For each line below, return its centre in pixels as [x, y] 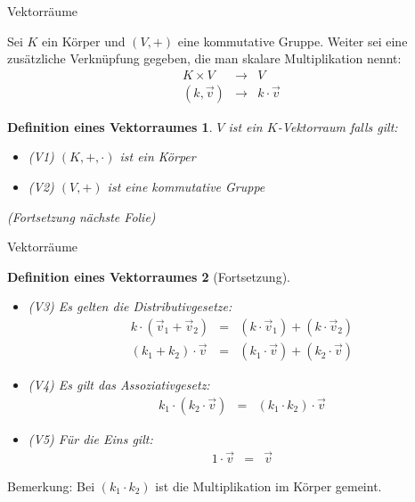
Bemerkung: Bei [51, 486]
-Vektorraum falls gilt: [338, 126]
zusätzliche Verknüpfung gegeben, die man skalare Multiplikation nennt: [204, 58]
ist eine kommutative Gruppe [186, 187]
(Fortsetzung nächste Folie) [81, 216]
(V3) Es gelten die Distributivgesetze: [130, 306]
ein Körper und [84, 41]
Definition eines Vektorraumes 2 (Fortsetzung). [149, 276]
